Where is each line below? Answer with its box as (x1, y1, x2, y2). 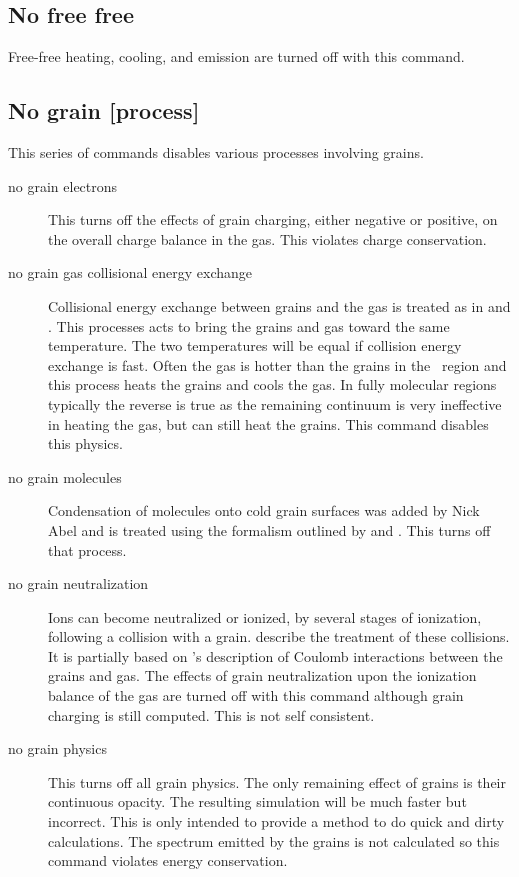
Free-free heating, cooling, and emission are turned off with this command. (8, 46, 465, 67)
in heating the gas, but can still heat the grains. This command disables (48, 413, 489, 434)
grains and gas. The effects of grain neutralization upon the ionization (48, 665, 477, 686)
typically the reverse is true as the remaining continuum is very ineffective (48, 393, 502, 414)
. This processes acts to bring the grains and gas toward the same (48, 315, 450, 336)
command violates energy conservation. (48, 850, 288, 871)
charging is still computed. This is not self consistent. (48, 704, 375, 725)
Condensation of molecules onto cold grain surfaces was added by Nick (48, 500, 480, 521)
